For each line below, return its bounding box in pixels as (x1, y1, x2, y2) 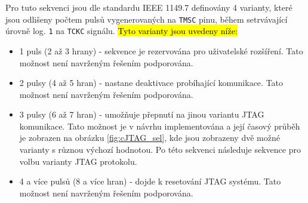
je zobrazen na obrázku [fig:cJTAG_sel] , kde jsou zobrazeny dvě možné (19, 131, 280, 144)
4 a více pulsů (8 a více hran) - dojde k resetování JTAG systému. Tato (19, 175, 281, 187)
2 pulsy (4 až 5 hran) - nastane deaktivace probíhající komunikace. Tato (19, 76, 284, 89)
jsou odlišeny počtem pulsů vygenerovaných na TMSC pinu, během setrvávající (5, 13, 288, 25)
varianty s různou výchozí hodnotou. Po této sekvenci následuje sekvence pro (19, 143, 301, 156)
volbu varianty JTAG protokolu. (19, 155, 137, 167)
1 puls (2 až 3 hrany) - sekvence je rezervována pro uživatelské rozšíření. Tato (19, 44, 303, 57)
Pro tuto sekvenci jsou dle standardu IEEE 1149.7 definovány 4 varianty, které (5, 1, 292, 13)
